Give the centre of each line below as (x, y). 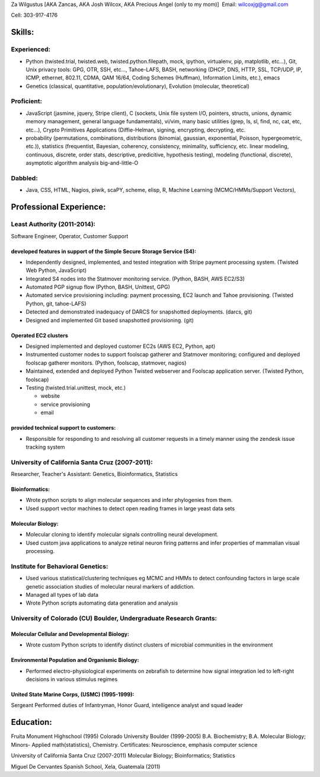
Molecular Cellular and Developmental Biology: (70, 634)
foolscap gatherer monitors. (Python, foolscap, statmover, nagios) (106, 363)
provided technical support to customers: (63, 428)
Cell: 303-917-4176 (34, 15)
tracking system (45, 447)
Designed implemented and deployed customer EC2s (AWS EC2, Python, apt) (121, 346)
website (50, 396)
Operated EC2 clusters (39, 335)
